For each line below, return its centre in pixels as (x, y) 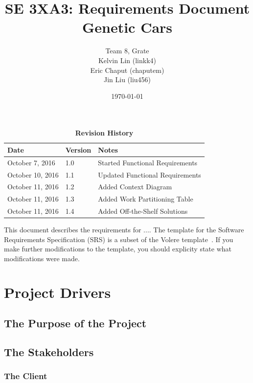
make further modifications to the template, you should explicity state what (118, 249)
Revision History (104, 133)
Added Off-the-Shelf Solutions (143, 211)
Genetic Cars (127, 27)
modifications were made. (42, 258)
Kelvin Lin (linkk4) (127, 60)
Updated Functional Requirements (149, 174)
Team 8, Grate (127, 51)
